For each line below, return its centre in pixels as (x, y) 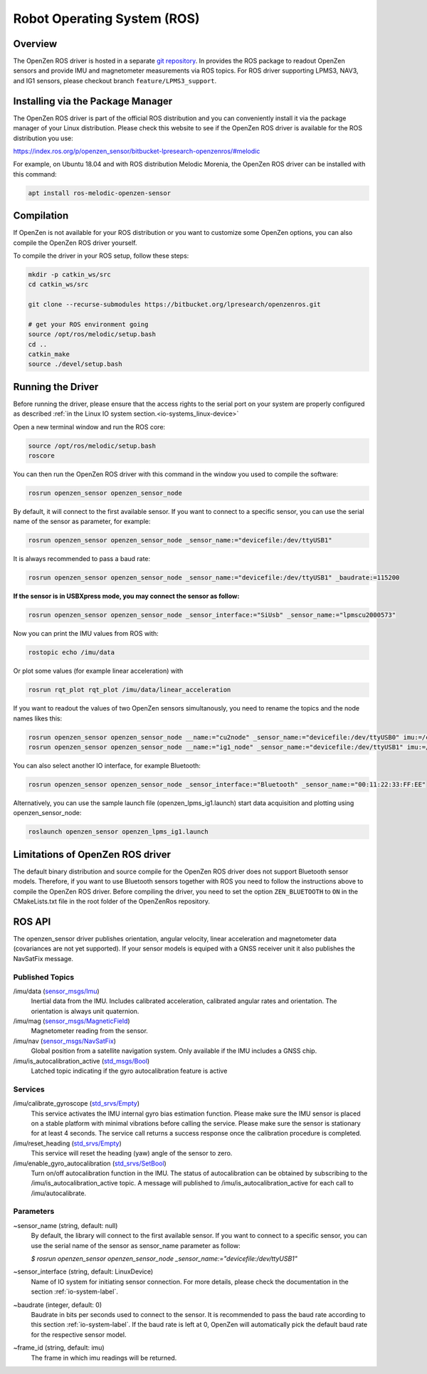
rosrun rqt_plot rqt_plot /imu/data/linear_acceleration (130, 690)
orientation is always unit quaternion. (85, 1011)
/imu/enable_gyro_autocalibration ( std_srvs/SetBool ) (90, 1163)
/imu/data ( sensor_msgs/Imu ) (56, 991)
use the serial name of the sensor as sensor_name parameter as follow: (136, 1245)
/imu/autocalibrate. (59, 1193)
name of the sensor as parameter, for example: (82, 521)
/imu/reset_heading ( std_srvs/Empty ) (68, 1143)
